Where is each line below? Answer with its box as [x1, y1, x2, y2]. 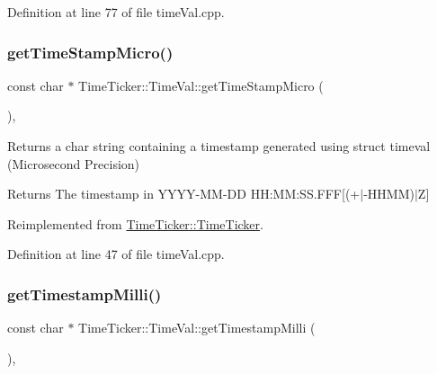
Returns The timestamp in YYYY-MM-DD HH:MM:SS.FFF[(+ [7, 184, 361, 203]
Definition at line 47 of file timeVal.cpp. [7, 245, 225, 263]
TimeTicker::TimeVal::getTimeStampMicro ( [78, 76, 324, 94]
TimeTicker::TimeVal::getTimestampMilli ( [78, 318, 316, 337]
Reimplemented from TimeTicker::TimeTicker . [7, 214, 263, 233]
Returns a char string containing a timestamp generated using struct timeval [7, 137, 431, 155]
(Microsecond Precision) [7, 154, 140, 173]
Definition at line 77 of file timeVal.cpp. [7, 3, 225, 21]
